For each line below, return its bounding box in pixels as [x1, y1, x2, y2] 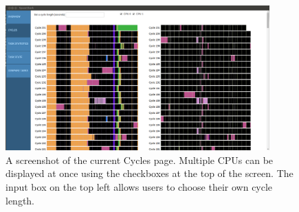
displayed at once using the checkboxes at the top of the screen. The [5, 166, 294, 180]
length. [5, 193, 35, 207]
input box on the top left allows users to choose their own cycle [5, 179, 273, 193]
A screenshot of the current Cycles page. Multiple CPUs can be [5, 152, 274, 167]
